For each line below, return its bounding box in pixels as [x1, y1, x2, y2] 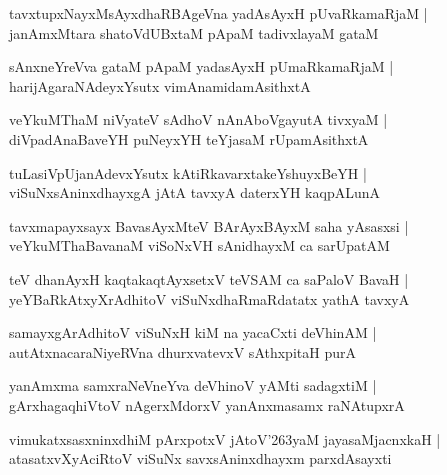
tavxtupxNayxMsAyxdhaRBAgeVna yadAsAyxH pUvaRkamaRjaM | [9, 3, 428, 23]
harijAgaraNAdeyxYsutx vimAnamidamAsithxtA [9, 75, 311, 96]
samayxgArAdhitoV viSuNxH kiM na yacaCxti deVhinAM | [9, 322, 377, 343]
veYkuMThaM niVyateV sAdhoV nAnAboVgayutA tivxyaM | [9, 109, 388, 130]
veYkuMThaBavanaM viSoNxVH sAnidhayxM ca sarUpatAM [9, 235, 390, 256]
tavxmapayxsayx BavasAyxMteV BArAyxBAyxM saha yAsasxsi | [9, 215, 409, 236]
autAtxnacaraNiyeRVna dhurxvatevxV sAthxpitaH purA [9, 341, 356, 362]
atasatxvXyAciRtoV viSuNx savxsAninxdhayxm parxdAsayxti [9, 448, 392, 469]
